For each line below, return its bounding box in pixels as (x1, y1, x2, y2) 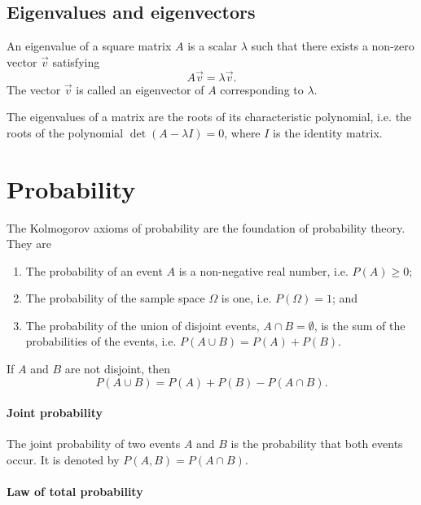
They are (7, 235, 51, 252)
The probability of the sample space (25, 290, 205, 307)
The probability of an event (25, 262, 163, 279)
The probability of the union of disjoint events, (25, 316, 260, 333)
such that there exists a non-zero (251, 37, 414, 54)
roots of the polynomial (7, 124, 124, 141)
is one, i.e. (221, 290, 272, 307)
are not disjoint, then (64, 360, 170, 377)
